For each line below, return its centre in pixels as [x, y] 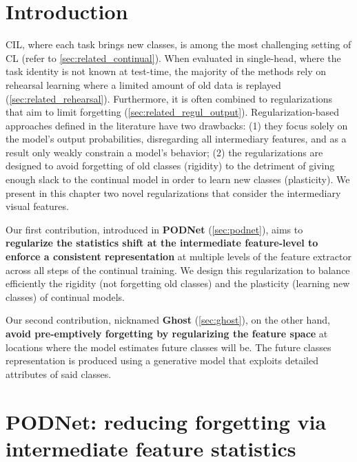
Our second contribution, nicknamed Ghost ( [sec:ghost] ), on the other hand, [168, 320]
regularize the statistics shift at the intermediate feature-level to [162, 243]
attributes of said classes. [59, 374]
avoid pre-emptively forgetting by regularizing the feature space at [167, 333]
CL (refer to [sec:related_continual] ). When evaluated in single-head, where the [173, 57]
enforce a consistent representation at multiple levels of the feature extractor [178, 256]
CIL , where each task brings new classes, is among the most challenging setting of [178, 44]
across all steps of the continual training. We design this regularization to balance [178, 270]
